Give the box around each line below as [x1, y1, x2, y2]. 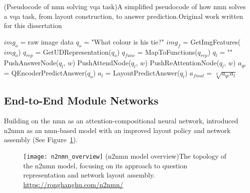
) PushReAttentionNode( [145, 58, 219, 68]
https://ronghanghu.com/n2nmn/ [23, 179, 124, 189]
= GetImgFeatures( [183, 36, 241, 46]
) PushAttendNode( [72, 58, 131, 68]
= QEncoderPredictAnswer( [4, 68, 88, 78]
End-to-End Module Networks [4, 93, 159, 108]
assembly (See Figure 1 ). [4, 134, 78, 145]
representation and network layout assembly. [23, 170, 155, 180]
